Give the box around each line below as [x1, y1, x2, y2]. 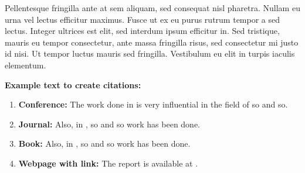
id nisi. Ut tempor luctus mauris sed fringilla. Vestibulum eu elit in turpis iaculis [5, 47, 295, 60]
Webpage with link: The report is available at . [18, 157, 198, 169]
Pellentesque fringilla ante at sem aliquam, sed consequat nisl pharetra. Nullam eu [5, 2, 300, 13]
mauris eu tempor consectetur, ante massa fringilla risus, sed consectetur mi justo [5, 36, 299, 48]
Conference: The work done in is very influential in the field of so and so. [18, 98, 288, 110]
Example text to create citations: [5, 78, 141, 91]
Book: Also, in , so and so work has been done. [18, 137, 191, 150]
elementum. [5, 58, 46, 71]
